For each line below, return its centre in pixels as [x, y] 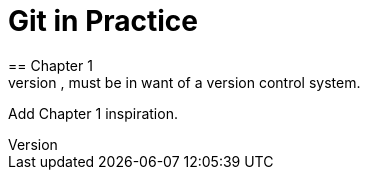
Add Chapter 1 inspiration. [93, 113]
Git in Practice [103, 21]
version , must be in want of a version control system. [184, 82]
